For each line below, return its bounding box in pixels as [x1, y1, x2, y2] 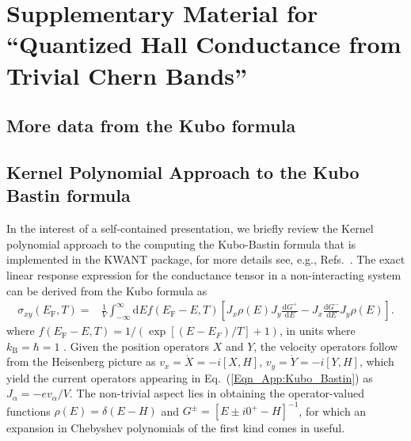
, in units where [279, 322, 356, 339]
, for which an [299, 402, 367, 419]
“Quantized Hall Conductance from [6, 28, 401, 60]
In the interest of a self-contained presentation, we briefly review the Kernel [6, 220, 374, 237]
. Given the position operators [63, 337, 209, 354]
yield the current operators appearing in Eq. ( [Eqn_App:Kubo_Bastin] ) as [6, 369, 373, 386]
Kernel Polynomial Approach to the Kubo [6, 159, 360, 184]
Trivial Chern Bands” [6, 59, 247, 91]
